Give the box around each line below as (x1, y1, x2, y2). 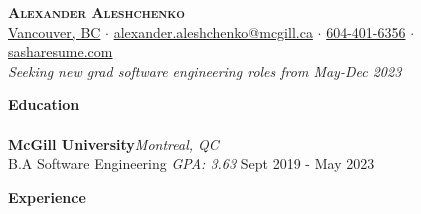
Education (8, 94, 80, 115)
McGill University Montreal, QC (8, 133, 219, 154)
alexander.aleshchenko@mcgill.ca (113, 21, 313, 42)
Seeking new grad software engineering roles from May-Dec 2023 (8, 60, 402, 81)
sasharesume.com (8, 41, 113, 62)
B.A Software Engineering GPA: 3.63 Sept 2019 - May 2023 (8, 153, 375, 174)
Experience (8, 186, 86, 207)
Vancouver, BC (8, 21, 101, 42)
